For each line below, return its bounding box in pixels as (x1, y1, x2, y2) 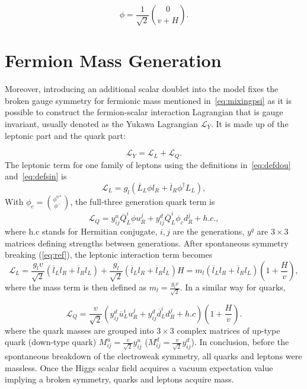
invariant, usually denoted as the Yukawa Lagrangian (5, 117, 198, 129)
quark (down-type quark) (5, 336, 97, 348)
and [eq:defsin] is (5, 170, 67, 182)
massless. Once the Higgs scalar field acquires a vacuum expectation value (5, 361, 273, 374)
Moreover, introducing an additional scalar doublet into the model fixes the (5, 83, 279, 95)
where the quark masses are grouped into (5, 324, 154, 336)
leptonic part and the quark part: (5, 129, 126, 141)
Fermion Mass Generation (5, 48, 222, 72)
